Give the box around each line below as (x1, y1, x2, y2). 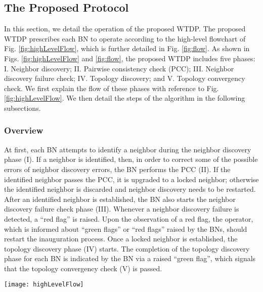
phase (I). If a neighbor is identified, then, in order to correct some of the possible (4, 154, 258, 164)
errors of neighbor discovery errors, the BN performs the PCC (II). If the (4, 163, 231, 174)
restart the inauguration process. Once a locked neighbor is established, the (4, 233, 238, 244)
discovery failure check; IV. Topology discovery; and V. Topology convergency (4, 73, 245, 84)
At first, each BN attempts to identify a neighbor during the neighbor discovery (4, 144, 251, 154)
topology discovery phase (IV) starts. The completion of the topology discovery (4, 243, 250, 254)
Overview (4, 124, 43, 137)
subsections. (4, 102, 41, 113)
